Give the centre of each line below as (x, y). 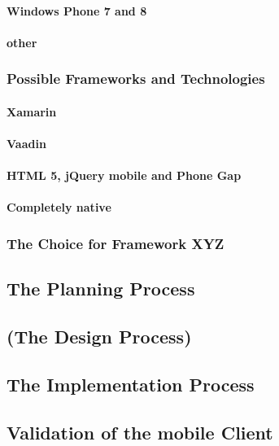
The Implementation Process (131, 384)
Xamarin (32, 111)
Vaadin (26, 143)
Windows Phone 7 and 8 (77, 10)
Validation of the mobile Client (140, 432)
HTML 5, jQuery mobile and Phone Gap (124, 175)
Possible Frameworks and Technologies (136, 79)
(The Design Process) (99, 336)
